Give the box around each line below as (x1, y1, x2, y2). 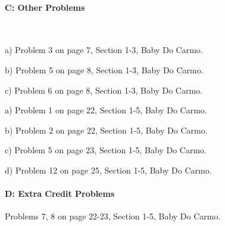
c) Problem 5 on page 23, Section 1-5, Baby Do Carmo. (5, 144, 207, 156)
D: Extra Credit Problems (5, 187, 115, 200)
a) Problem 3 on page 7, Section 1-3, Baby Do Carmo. (5, 44, 203, 56)
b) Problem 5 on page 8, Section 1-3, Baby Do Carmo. (5, 63, 204, 76)
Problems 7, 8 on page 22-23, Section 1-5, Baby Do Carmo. (5, 210, 221, 222)
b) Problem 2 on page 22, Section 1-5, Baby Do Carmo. (5, 123, 208, 136)
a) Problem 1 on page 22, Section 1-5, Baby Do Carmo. (5, 104, 207, 116)
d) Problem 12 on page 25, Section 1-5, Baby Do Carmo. (5, 163, 212, 176)
